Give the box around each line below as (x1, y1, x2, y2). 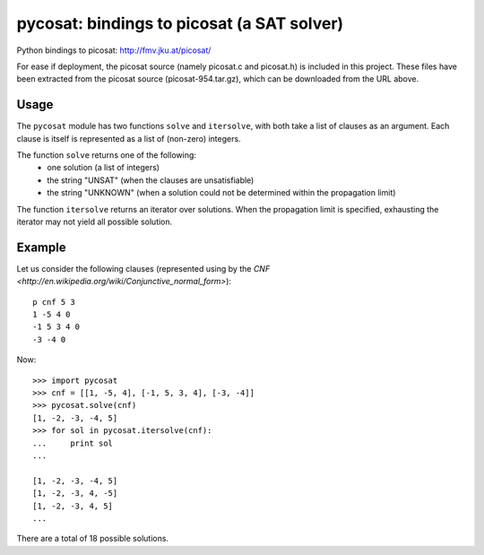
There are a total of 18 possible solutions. (16, 533, 169, 544)
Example (16, 239, 66, 255)
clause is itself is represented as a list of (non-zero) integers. (16, 133, 241, 143)
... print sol (32, 438, 114, 448)
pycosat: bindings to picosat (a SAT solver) (16, 13, 344, 33)
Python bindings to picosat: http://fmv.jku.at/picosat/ (16, 45, 212, 56)
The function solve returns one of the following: (16, 150, 197, 160)
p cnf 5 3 (32, 297, 75, 307)
